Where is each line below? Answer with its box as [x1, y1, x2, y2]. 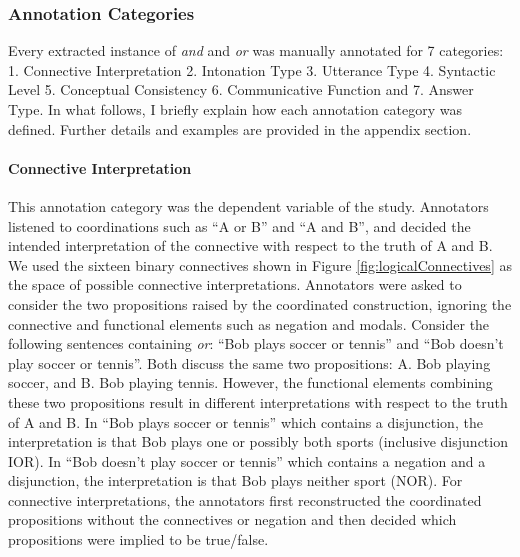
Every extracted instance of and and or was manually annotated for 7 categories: [8, 40, 504, 61]
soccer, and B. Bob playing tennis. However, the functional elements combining [8, 372, 493, 393]
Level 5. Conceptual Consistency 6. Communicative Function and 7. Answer [8, 79, 474, 100]
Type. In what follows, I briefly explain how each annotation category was [8, 99, 463, 119]
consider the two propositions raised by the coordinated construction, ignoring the [8, 293, 512, 314]
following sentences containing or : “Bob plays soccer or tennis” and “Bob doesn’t [8, 333, 504, 354]
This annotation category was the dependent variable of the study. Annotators [8, 195, 489, 216]
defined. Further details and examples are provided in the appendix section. [8, 118, 472, 139]
